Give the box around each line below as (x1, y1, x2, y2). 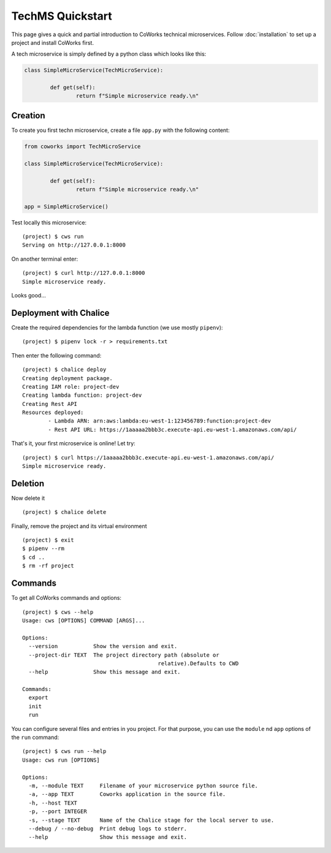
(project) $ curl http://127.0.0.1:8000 (22, 270, 145, 277)
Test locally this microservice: (11, 218, 87, 226)
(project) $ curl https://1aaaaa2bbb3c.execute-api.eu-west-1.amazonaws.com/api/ (22, 454, 275, 461)
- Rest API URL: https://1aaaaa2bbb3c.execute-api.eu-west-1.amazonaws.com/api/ (48, 426, 297, 433)
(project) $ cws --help (22, 608, 94, 616)
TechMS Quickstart (11, 9, 113, 23)
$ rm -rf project (22, 562, 74, 570)
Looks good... (11, 292, 46, 299)
